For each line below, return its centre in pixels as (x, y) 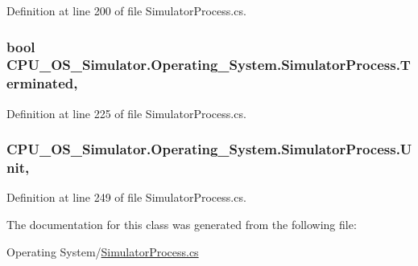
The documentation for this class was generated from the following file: (182, 224)
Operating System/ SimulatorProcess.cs (103, 251)
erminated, (42, 83)
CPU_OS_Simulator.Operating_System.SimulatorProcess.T (209, 65)
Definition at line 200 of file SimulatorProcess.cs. (126, 10)
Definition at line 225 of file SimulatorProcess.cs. (126, 113)
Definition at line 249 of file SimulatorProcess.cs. (126, 197)
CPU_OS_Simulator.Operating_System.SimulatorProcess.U (209, 149)
